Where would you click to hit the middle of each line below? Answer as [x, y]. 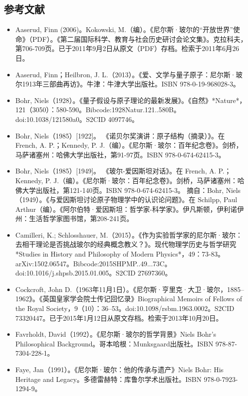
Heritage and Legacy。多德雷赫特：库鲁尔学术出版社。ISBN [108, 379]
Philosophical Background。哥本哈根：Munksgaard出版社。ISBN [114, 343]
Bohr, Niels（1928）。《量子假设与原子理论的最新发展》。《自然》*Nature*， [131, 100]
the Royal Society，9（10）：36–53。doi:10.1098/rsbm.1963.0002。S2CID [125, 308]
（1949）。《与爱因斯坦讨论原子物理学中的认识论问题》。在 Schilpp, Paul [126, 199]
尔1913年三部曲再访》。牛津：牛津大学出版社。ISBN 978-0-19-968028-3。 [128, 84]
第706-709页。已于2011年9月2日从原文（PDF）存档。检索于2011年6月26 [127, 48]
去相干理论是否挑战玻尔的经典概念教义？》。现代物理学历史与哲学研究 [126, 244]
